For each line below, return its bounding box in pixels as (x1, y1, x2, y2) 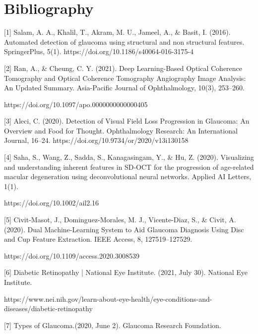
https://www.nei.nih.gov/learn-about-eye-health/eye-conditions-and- (4, 293, 212, 304)
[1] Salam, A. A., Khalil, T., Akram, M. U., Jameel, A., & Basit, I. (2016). (4, 27, 231, 37)
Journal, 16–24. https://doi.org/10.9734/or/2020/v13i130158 (4, 135, 189, 145)
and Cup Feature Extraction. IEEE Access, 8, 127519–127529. (4, 234, 193, 244)
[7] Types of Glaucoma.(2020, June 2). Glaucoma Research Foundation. (4, 320, 221, 330)
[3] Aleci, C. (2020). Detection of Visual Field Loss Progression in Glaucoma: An (4, 116, 250, 126)
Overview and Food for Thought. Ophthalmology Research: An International (4, 125, 238, 135)
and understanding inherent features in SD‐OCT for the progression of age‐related (4, 161, 254, 172)
